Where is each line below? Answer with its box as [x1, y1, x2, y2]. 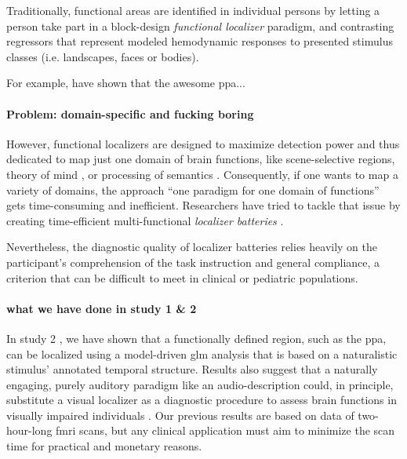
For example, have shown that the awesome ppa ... [6, 75, 245, 91]
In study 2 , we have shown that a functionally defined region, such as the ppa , [6, 330, 387, 346]
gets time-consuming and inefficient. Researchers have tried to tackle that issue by [6, 197, 401, 213]
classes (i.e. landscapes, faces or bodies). [6, 48, 199, 64]
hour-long [6, 422, 53, 439]
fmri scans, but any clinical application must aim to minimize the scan [56, 422, 395, 439]
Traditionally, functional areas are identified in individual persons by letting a [6, 2, 380, 18]
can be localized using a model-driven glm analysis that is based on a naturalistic [6, 345, 398, 362]
